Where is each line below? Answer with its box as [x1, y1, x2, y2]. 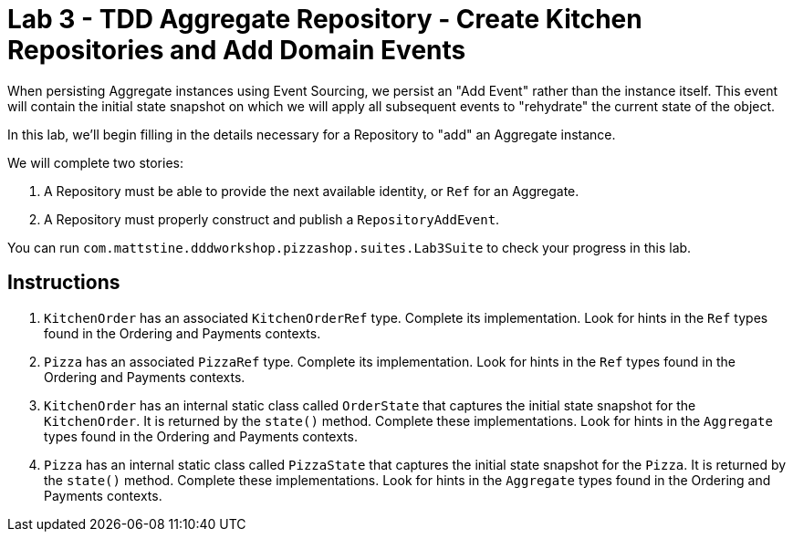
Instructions [7, 271, 120, 295]
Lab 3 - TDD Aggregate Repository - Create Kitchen [7, 4, 642, 35]
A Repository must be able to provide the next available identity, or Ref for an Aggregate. [44, 182, 579, 199]
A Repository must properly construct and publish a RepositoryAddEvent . [44, 211, 500, 227]
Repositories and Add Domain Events [7, 35, 466, 66]
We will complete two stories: [7, 154, 184, 171]
